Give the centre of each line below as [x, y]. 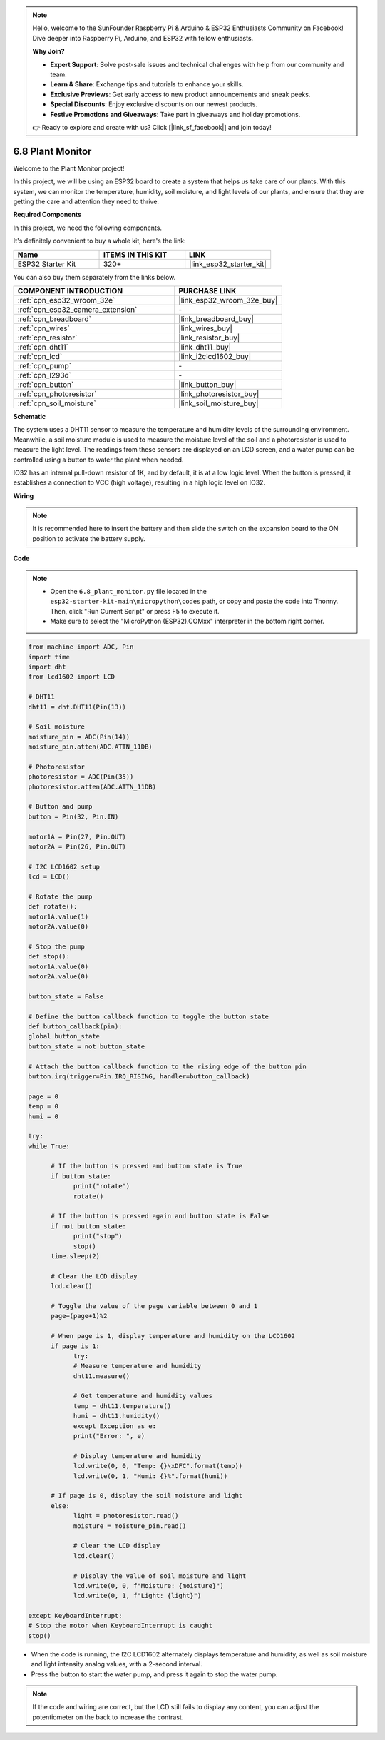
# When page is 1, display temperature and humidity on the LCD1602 [173, 1336]
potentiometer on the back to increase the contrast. [108, 1717]
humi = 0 [43, 1116]
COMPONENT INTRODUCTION [70, 290]
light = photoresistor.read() [126, 1516]
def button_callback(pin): [75, 1027]
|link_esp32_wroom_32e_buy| [228, 300]
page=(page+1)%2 [79, 1316]
